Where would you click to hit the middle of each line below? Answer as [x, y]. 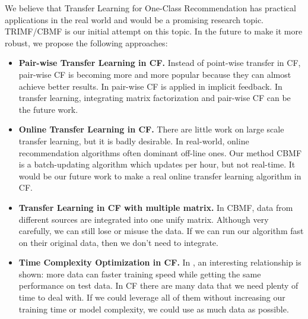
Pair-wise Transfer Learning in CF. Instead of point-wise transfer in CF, [160, 63]
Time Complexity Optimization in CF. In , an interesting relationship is [160, 262]
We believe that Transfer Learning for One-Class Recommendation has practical [150, 8]
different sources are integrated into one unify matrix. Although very [144, 219]
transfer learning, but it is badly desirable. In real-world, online [134, 140]
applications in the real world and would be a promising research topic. [134, 19]
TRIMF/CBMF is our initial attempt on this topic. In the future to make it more [154, 31]
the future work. [48, 109]
